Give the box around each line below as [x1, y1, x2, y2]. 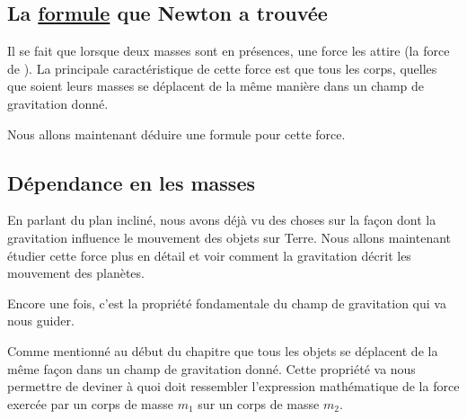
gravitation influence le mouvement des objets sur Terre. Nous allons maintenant [7, 227, 452, 246]
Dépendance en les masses [7, 168, 255, 196]
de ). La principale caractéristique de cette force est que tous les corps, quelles [7, 58, 437, 77]
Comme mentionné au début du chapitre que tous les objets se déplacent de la [7, 341, 438, 360]
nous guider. [7, 311, 75, 330]
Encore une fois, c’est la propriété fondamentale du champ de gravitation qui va [7, 293, 446, 312]
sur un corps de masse [198, 394, 320, 413]
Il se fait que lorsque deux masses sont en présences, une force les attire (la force [7, 41, 450, 60]
